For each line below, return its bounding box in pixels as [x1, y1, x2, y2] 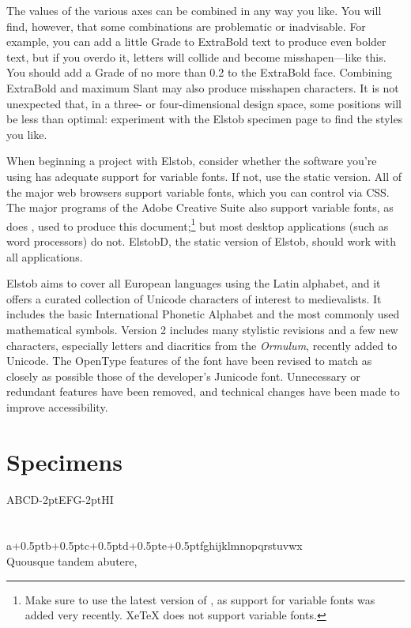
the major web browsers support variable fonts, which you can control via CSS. [6, 183, 390, 200]
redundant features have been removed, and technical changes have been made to [6, 383, 400, 400]
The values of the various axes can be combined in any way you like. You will [6, 2, 382, 18]
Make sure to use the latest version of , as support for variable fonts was [25, 591, 375, 607]
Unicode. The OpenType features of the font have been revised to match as [6, 352, 372, 369]
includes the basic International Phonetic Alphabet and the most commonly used [6, 306, 400, 322]
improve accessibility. [6, 398, 108, 415]
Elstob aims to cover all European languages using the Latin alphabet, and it [6, 275, 381, 291]
